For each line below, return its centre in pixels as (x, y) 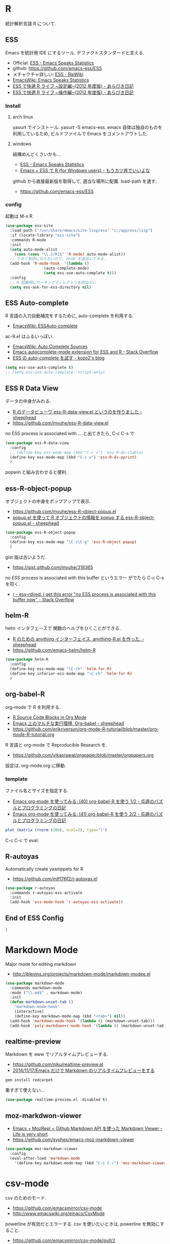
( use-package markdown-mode (35, 983)
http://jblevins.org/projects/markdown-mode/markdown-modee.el (81, 974)
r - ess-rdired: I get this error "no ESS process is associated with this (84, 594)
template (16, 779)
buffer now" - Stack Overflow (43, 599)
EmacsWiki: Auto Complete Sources (50, 347)
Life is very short (30, 1134)
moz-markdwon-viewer (44, 1115)
